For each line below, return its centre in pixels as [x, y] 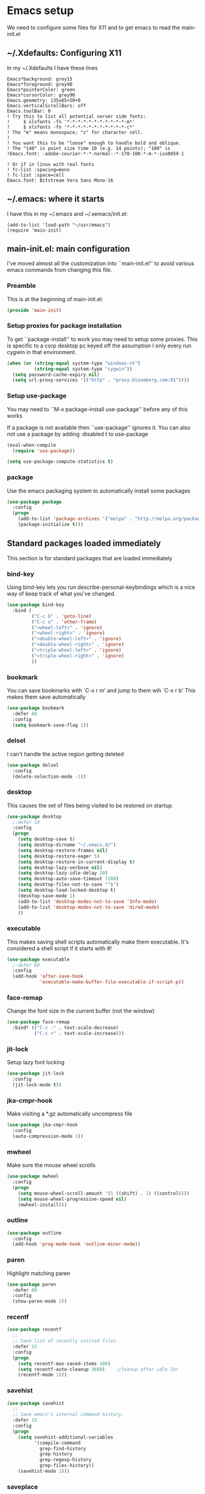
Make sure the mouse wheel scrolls [51, 1165]
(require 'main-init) [34, 230]
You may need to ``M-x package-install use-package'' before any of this [97, 409]
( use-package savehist [36, 1403]
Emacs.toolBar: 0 [29, 111]
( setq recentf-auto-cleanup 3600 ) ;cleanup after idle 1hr [98, 1369]
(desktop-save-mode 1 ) [47, 896]
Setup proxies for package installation [64, 325]
